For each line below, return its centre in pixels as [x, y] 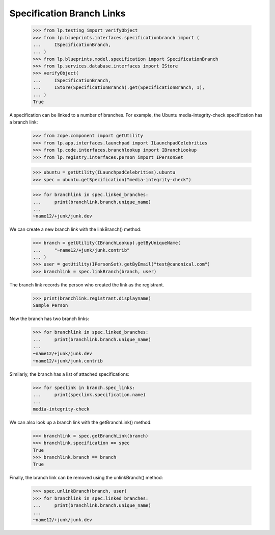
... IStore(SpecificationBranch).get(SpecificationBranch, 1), [119, 88]
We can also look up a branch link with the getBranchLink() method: [81, 422]
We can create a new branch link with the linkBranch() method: [75, 229]
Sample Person [50, 306]
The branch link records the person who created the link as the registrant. [87, 285]
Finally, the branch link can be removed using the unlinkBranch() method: [86, 478]
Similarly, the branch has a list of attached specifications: [70, 374]
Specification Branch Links [67, 13]
